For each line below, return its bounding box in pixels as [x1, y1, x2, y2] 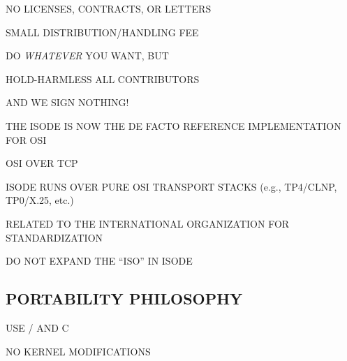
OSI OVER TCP [6, 156, 78, 170]
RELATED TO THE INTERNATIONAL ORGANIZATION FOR [6, 216, 290, 230]
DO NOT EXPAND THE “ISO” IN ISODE [6, 253, 193, 268]
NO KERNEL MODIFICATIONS [6, 344, 151, 358]
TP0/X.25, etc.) [6, 193, 74, 207]
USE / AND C [6, 320, 69, 334]
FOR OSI [6, 132, 47, 147]
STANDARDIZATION [6, 230, 103, 244]
